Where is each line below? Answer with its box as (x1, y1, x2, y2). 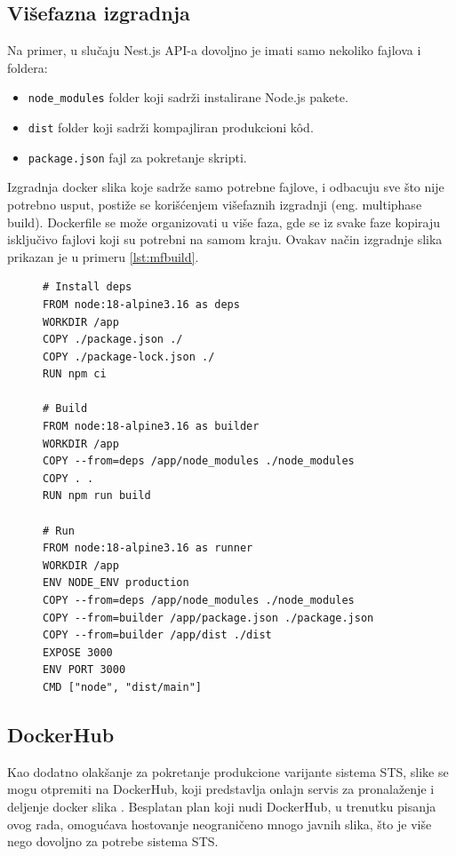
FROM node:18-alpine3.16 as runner (43, 542, 253, 555)
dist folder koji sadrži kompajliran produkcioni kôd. (28, 118, 314, 137)
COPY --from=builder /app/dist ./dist (43, 629, 272, 642)
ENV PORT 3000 (43, 663, 126, 677)
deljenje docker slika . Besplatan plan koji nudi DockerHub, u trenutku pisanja (7, 797, 436, 815)
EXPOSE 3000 (43, 646, 113, 659)
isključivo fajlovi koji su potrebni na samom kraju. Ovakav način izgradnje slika (7, 230, 443, 249)
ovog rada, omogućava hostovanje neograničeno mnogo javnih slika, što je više (7, 814, 432, 833)
